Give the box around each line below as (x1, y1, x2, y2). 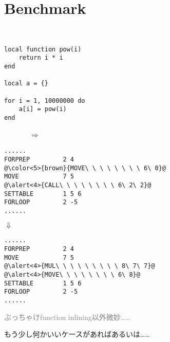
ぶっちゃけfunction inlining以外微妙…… (4, 311, 130, 322)
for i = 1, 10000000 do (4, 97, 85, 104)
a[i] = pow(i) (18, 105, 67, 113)
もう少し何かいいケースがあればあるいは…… (4, 329, 150, 339)
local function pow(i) (4, 45, 82, 53)
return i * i (18, 54, 63, 62)
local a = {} (4, 80, 48, 87)
